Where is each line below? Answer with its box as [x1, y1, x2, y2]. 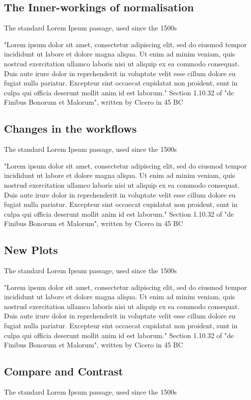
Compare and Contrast [4, 364, 123, 379]
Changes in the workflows [4, 121, 137, 136]
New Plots [4, 242, 58, 257]
